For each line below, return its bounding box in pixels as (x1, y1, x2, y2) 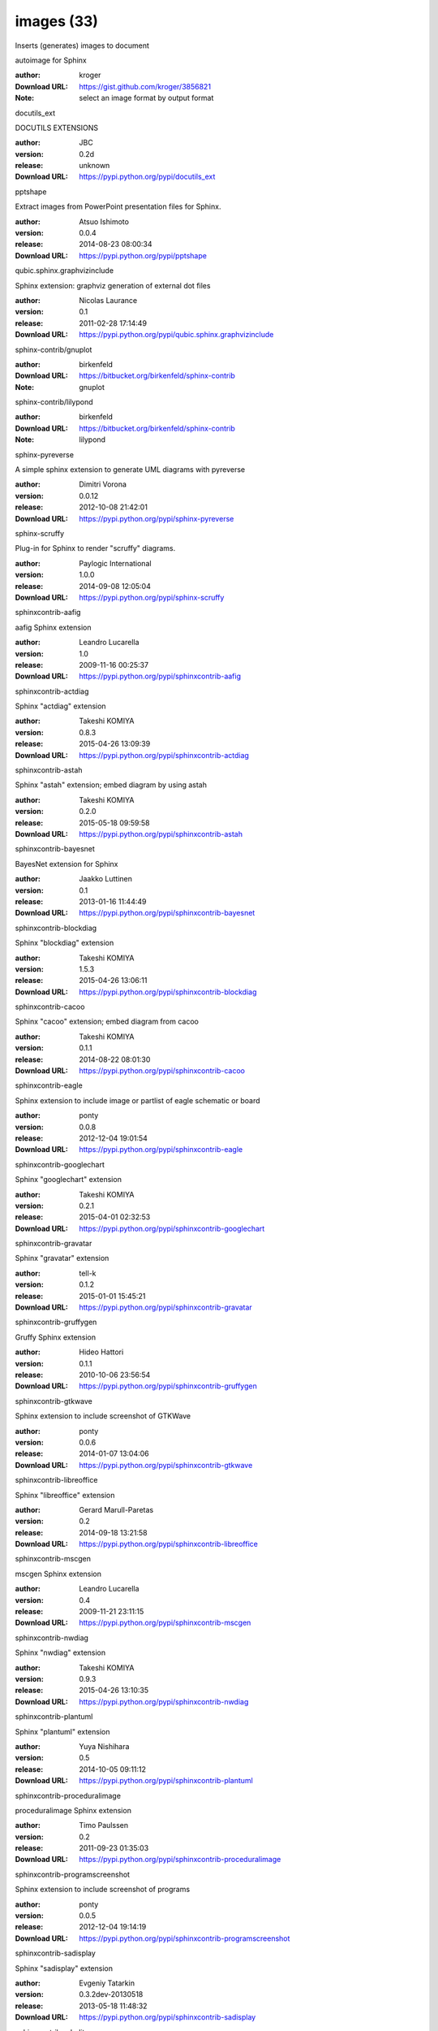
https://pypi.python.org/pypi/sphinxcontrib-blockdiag (79, 987, 257, 997)
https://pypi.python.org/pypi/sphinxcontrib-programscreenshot (79, 1934, 290, 1943)
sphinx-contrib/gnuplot (15, 344, 92, 354)
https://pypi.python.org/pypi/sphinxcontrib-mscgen (79, 1617, 251, 1628)
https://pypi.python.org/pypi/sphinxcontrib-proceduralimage (79, 1855, 281, 1864)
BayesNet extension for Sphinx (15, 859, 118, 868)
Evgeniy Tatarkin (79, 1978, 135, 1988)
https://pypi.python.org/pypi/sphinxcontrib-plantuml (79, 1776, 253, 1786)
